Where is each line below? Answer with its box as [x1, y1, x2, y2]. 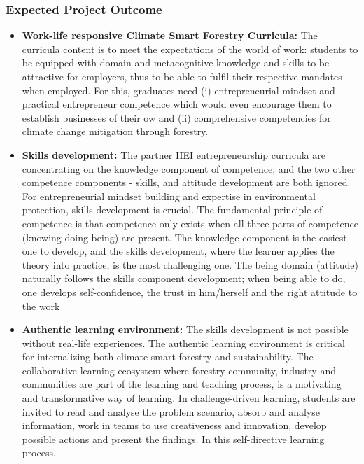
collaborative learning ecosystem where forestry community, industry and [22, 363, 336, 377]
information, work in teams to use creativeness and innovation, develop [22, 418, 327, 433]
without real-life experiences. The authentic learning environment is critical [22, 335, 345, 350]
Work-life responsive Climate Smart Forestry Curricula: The [22, 28, 318, 43]
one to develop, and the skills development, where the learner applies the [22, 244, 335, 258]
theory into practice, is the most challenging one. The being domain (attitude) [22, 257, 358, 272]
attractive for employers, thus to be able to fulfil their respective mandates [22, 69, 342, 83]
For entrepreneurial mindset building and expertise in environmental [22, 188, 316, 203]
